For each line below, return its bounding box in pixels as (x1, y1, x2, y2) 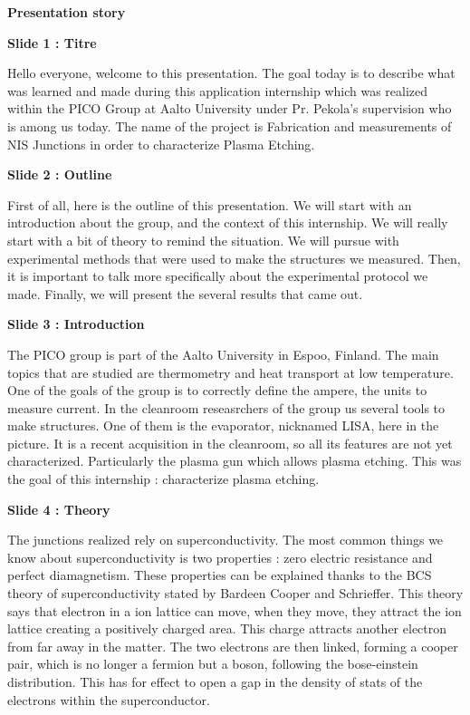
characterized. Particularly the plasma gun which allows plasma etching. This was (7, 451, 462, 470)
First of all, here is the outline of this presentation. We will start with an (7, 195, 412, 214)
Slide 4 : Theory (7, 499, 110, 518)
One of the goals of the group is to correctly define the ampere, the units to (7, 381, 427, 400)
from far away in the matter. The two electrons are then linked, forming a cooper (7, 636, 458, 655)
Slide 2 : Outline (7, 165, 112, 184)
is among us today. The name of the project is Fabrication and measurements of (7, 116, 452, 135)
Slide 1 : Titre (7, 33, 97, 52)
